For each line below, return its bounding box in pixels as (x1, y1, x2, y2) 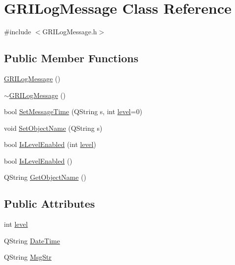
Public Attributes (4, 196, 95, 211)
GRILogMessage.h (42, 26, 97, 37)
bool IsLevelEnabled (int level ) (4, 139, 96, 149)
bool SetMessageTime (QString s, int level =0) (4, 106, 142, 117)
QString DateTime (4, 235, 60, 245)
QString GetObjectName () (4, 172, 86, 182)
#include (4, 26, 31, 37)
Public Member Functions (4, 50, 138, 66)
